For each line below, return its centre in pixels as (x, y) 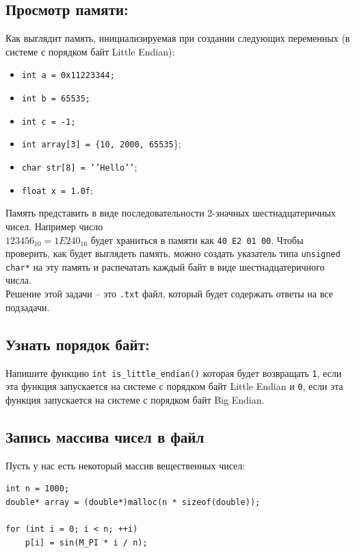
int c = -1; (49, 122)
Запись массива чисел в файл (105, 436)
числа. (18, 280)
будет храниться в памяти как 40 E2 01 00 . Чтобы (197, 239)
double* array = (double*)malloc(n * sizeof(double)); (133, 502)
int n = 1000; (38, 489)
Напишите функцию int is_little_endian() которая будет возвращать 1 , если (174, 372)
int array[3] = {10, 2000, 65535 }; (101, 144)
